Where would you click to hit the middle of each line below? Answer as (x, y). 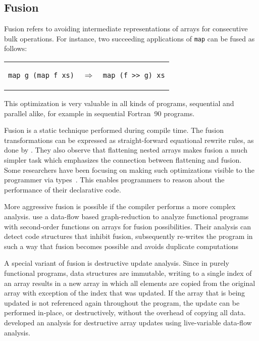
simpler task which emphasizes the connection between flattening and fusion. (123, 160)
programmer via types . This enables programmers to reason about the (114, 180)
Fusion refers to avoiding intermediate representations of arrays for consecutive (126, 29)
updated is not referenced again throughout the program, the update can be (122, 302)
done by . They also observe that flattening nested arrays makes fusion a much (126, 150)
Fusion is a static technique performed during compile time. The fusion (114, 130)
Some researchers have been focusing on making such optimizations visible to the (129, 169)
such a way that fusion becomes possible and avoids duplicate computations (121, 246)
